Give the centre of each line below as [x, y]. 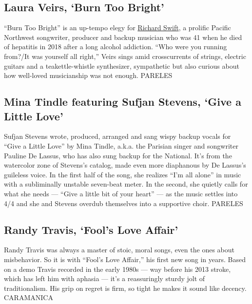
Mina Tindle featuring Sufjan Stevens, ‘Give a [123, 102]
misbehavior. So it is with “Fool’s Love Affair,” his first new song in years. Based [125, 259]
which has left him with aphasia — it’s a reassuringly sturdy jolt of [105, 278]
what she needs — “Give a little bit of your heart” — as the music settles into [121, 193]
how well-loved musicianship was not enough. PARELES [88, 75]
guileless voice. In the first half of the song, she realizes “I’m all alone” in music [123, 174]
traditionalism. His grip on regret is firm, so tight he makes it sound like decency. [125, 288]
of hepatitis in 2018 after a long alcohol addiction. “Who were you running [116, 47]
